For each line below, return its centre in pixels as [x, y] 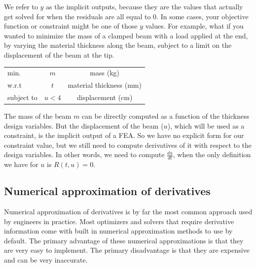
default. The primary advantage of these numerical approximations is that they [124, 240]
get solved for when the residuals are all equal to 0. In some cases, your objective [126, 16]
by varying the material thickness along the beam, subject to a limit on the [118, 45]
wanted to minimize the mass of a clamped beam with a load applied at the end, [126, 35]
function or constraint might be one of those [71, 26]
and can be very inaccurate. [46, 260]
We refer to [21, 6]
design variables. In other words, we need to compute [84, 154]
